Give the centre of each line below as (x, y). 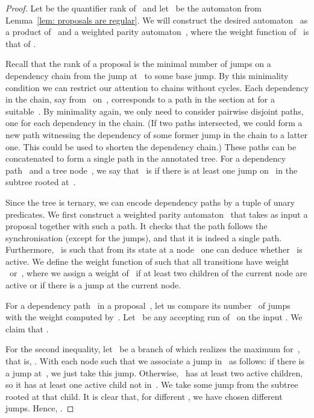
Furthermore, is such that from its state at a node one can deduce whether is (154, 249)
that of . (21, 43)
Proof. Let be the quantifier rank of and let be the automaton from (133, 8)
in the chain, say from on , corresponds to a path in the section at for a (140, 99)
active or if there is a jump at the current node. (93, 285)
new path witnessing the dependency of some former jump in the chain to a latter (157, 134)
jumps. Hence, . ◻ (40, 408)
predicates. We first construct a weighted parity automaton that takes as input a (157, 214)
